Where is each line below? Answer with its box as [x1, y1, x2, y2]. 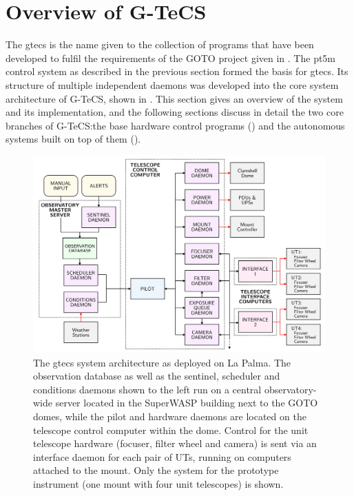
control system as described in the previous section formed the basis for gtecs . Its [6, 64, 348, 79]
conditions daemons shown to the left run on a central [33, 382, 262, 396]
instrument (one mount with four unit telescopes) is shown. [33, 476, 284, 490]
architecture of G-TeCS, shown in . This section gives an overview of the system [6, 91, 343, 105]
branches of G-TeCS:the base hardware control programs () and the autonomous [6, 118, 345, 132]
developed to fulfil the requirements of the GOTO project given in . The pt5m [6, 50, 336, 65]
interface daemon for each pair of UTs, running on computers [33, 449, 291, 464]
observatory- [264, 382, 317, 396]
